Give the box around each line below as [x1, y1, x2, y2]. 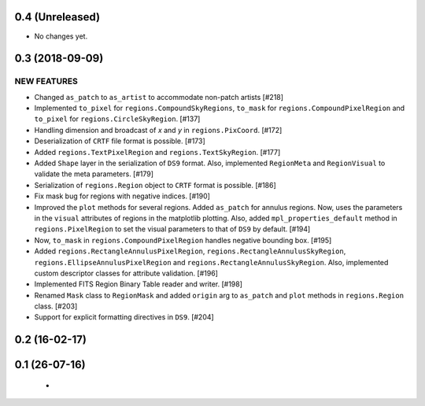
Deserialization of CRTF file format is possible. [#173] [34, 136, 206, 146]
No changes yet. [34, 31, 88, 41]
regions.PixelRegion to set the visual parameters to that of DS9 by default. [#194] [34, 224, 311, 234]
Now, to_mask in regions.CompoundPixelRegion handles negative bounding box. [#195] [34, 235, 332, 245]
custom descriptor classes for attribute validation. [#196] [34, 268, 218, 278]
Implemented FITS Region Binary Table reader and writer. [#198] [34, 279, 243, 289]
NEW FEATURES [14, 76, 78, 87]
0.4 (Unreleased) [14, 10, 101, 24]
